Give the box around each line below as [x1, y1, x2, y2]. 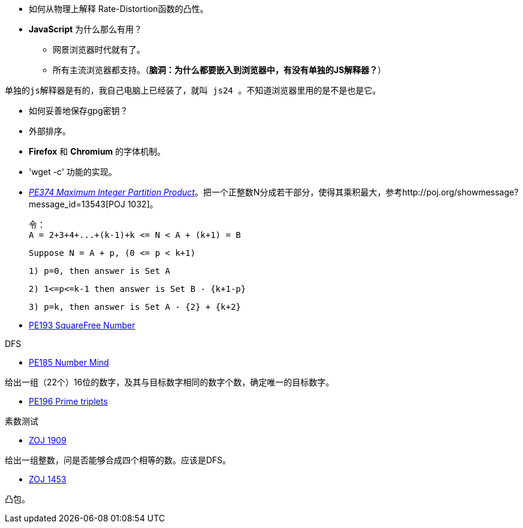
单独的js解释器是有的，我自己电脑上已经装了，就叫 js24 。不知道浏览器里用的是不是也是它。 [5, 86, 381, 95]
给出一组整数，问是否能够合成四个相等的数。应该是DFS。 [5, 455, 231, 465]
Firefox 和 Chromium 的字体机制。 [29, 146, 166, 156]
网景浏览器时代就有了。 [53, 44, 145, 55]
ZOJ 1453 [29, 474, 66, 484]
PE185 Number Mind [29, 357, 109, 367]
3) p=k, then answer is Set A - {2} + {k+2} [29, 302, 241, 312]
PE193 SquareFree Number [29, 320, 135, 330]
